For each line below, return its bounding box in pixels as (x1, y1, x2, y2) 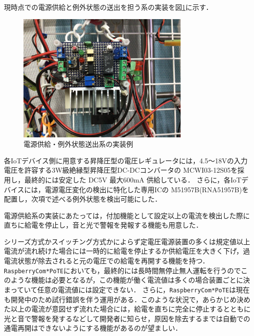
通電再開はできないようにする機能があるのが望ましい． (4, 323, 182, 333)
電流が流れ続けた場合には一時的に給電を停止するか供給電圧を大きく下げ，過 (4, 246, 250, 256)
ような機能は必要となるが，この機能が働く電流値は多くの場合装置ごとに (10, 275, 243, 285)
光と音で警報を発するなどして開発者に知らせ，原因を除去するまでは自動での (4, 313, 251, 323)
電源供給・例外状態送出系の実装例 (23, 139, 133, 149)
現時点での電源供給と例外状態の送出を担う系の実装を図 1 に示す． (4, 2, 213, 12)
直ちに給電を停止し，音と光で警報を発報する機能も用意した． (4, 220, 203, 230)
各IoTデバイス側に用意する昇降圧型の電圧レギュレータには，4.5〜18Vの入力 (4, 155, 248, 165)
